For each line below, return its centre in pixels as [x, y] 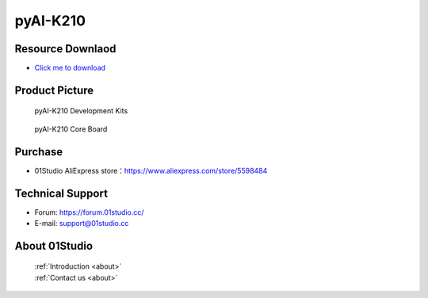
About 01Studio [54, 246]
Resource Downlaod [65, 49]
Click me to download [70, 68]
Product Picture [54, 90]
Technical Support [61, 193]
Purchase [39, 152]
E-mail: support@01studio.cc [82, 223]
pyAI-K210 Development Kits [81, 111]
